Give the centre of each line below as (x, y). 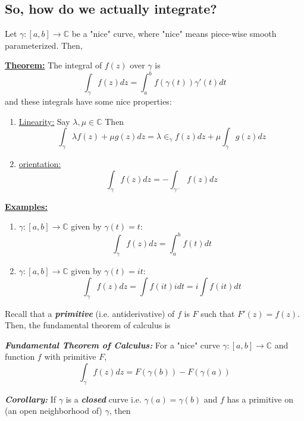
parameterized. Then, (44, 45)
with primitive (70, 356)
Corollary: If (31, 399)
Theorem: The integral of (54, 65)
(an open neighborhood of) (54, 411)
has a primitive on (260, 399)
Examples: (26, 206)
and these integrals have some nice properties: (88, 101)
